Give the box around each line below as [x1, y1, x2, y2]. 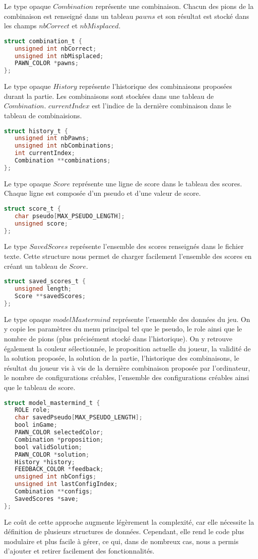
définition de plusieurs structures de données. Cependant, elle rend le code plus [4, 526, 245, 537]
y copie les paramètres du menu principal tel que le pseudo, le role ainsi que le [4, 323, 242, 334]
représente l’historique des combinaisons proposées [79, 81, 232, 91]
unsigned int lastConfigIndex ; [14, 480, 118, 488]
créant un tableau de [4, 260, 67, 271]
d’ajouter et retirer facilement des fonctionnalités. [4, 546, 155, 556]
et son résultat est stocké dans [157, 10, 250, 21]
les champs [4, 20, 37, 31]
